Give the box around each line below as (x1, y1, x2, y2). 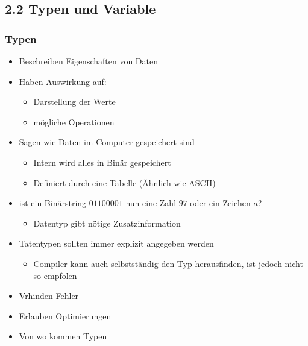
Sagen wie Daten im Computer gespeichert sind (19, 136, 195, 148)
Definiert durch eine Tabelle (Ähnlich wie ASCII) (33, 176, 216, 189)
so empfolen (33, 269, 77, 282)
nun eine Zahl (125, 197, 177, 209)
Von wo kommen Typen (19, 330, 107, 342)
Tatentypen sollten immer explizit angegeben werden (19, 237, 214, 250)
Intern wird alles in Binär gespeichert (33, 156, 171, 168)
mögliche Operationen (33, 115, 115, 128)
